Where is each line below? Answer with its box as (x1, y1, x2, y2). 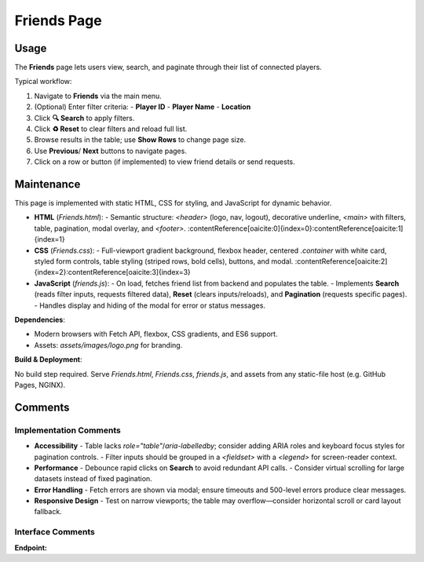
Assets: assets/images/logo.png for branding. (34, 340, 183, 349)
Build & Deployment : (14, 355, 82, 364)
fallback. (34, 507, 62, 516)
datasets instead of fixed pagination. (34, 474, 152, 484)
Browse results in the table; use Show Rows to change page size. (34, 135, 247, 144)
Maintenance (14, 177, 81, 191)
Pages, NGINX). (14, 380, 66, 389)
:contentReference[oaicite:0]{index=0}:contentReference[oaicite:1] (187, 224, 404, 233)
